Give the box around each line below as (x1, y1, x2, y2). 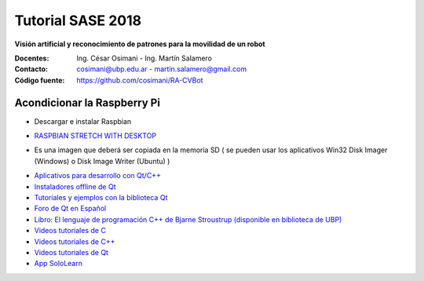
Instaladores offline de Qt (34, 181, 116, 192)
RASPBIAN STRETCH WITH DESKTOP (34, 131, 157, 140)
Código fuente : (14, 75, 65, 85)
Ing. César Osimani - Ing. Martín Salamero (76, 53, 212, 63)
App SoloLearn (34, 259, 82, 268)
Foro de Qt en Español (34, 204, 107, 213)
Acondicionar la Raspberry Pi (14, 96, 161, 109)
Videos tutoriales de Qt (34, 247, 109, 257)
